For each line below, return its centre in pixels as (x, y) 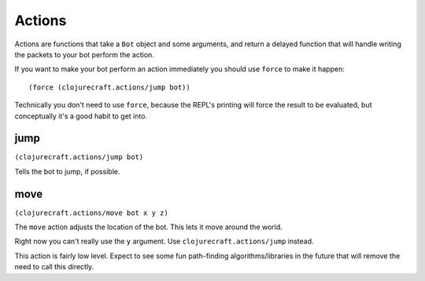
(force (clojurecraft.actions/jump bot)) (109, 87)
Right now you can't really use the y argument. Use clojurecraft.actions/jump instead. (164, 241)
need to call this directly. (54, 267)
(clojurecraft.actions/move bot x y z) (91, 213)
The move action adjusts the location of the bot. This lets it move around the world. (148, 227)
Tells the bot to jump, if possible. (67, 171)
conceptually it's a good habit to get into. (81, 116)
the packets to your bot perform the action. (85, 54)
